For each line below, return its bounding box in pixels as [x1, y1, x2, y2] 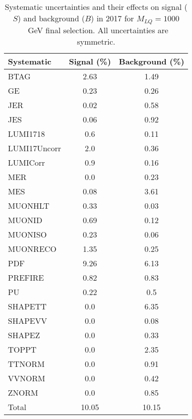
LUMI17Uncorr [8, 142, 61, 154]
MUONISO [8, 228, 47, 240]
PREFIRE [8, 271, 44, 283]
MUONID [8, 214, 43, 226]
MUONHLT [8, 199, 50, 211]
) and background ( [17, 12, 85, 24]
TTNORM [8, 358, 45, 369]
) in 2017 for [91, 12, 134, 24]
